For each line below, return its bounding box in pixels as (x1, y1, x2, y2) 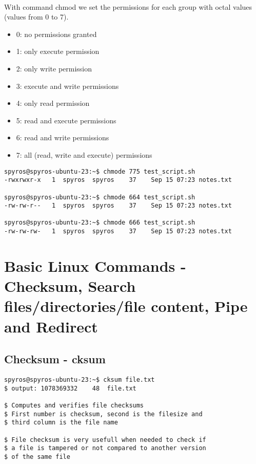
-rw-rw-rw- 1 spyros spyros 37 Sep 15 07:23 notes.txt (4, 228, 232, 235)
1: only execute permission (16, 46, 100, 57)
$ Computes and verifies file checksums (4, 401, 144, 409)
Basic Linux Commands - (4, 255, 186, 276)
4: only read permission (16, 98, 90, 108)
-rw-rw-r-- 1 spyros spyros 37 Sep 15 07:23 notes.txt (4, 202, 232, 210)
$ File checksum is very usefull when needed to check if (4, 436, 206, 443)
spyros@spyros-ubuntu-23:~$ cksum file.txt (4, 376, 155, 383)
